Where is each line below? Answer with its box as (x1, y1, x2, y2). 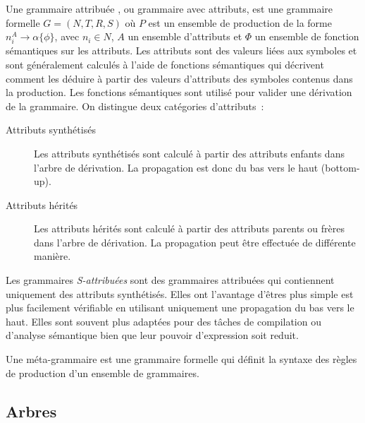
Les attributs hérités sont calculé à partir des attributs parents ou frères (34, 221, 345, 236)
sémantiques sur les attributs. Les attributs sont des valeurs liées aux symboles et (6, 43, 357, 58)
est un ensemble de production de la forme (148, 15, 332, 30)
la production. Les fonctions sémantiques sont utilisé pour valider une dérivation (6, 85, 352, 100)
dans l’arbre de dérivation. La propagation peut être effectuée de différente (34, 234, 356, 249)
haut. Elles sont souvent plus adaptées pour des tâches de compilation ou (6, 314, 321, 328)
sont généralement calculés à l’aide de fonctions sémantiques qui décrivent (6, 56, 324, 71)
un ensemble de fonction (254, 29, 359, 44)
